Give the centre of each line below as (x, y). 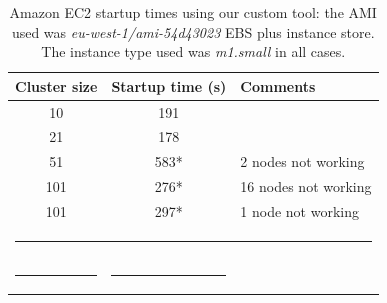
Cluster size (56, 85)
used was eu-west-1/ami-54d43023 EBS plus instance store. (193, 31)
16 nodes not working (306, 186)
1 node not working (299, 211)
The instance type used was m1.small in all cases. (193, 51)
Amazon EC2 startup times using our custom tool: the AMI (193, 12)
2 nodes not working (302, 161)
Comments (278, 85)
